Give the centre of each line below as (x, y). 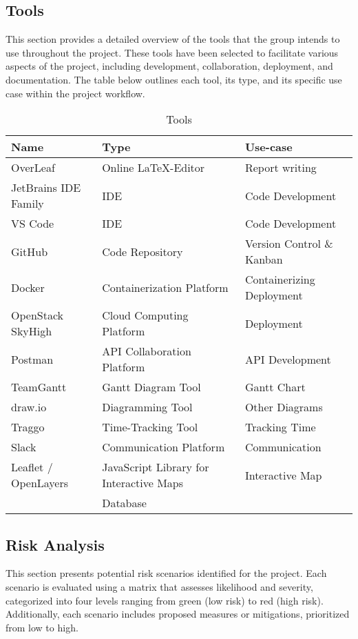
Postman (32, 359)
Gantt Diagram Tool (151, 387)
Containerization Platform (165, 287)
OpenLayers (40, 483)
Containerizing (280, 279)
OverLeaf (33, 168)
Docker (28, 287)
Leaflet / (32, 467)
